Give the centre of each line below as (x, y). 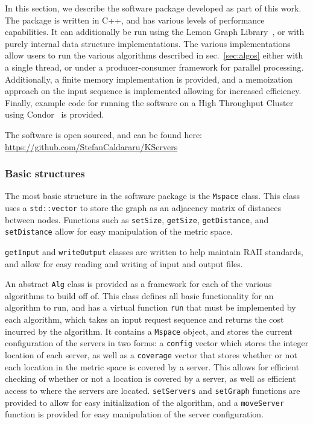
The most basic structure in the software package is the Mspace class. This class (153, 196)
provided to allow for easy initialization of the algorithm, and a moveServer (145, 402)
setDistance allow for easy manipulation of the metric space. (119, 231)
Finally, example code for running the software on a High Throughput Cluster (149, 102)
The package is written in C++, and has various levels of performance (135, 20)
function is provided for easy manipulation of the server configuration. (134, 414)
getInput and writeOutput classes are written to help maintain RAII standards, (154, 251)
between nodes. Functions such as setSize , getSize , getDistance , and (137, 219)
